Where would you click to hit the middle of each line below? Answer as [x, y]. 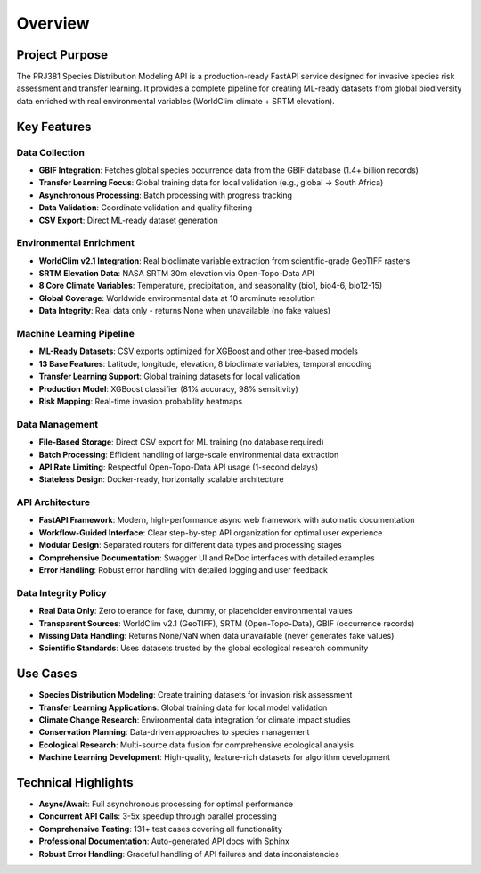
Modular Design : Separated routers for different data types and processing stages [190, 545]
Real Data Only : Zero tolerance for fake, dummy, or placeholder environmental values [196, 611]
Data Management [57, 424]
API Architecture [53, 502]
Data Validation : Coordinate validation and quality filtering [146, 208]
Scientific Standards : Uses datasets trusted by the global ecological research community [204, 648]
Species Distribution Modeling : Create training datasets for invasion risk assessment [196, 695]
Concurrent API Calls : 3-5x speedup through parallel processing [158, 816]
